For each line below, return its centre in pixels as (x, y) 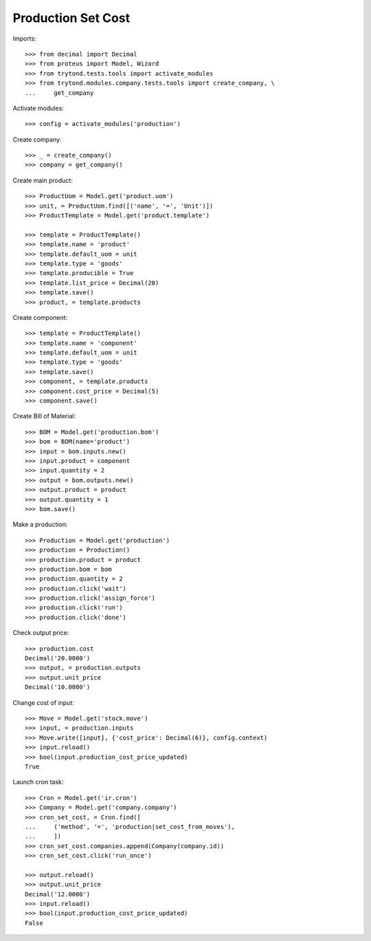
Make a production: (40, 524)
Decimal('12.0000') (58, 894)
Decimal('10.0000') (58, 687)
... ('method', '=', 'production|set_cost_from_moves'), (130, 826)
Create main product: (43, 180)
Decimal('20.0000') (58, 658)
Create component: (40, 317)
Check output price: (41, 633)
